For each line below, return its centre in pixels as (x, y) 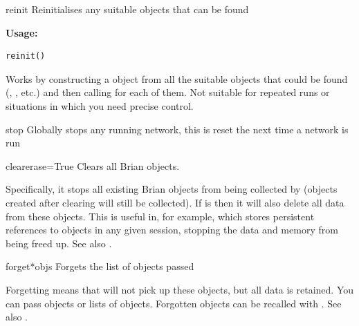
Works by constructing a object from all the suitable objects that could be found (177, 78)
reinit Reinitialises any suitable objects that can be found (127, 9)
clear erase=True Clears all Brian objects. (93, 165)
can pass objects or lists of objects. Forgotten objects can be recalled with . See (174, 303)
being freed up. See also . (59, 243)
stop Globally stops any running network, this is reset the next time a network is (177, 129)
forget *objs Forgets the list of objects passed (100, 266)
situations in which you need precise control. (100, 105)
